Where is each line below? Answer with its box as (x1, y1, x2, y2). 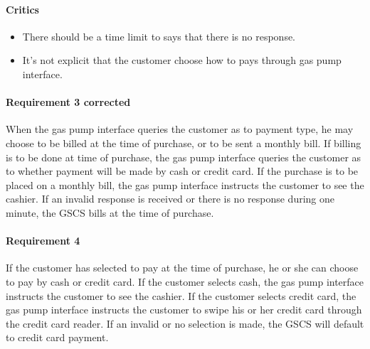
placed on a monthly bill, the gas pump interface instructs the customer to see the (6, 177, 364, 192)
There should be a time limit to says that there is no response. (22, 28, 296, 43)
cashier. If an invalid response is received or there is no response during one (6, 191, 335, 206)
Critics (6, 1, 39, 16)
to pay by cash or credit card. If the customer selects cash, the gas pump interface (6, 274, 364, 289)
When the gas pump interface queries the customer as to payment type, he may (6, 122, 354, 136)
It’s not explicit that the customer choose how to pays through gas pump (22, 53, 342, 68)
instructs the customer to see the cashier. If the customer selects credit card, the (6, 288, 356, 303)
